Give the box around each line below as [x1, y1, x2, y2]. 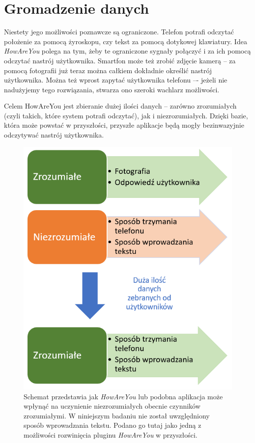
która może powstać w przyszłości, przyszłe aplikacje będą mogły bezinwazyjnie [4, 120, 244, 130]
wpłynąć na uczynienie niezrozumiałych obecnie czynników [24, 401, 200, 411]
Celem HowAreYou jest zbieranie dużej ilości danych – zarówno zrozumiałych [4, 101, 237, 111]
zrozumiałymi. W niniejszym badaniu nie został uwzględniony [24, 410, 210, 420]
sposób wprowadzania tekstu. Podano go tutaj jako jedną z [24, 420, 201, 430]
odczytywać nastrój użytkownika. [4, 130, 104, 140]
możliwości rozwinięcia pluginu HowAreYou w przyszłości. [24, 429, 198, 440]
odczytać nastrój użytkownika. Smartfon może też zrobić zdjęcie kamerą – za [4, 55, 236, 65]
